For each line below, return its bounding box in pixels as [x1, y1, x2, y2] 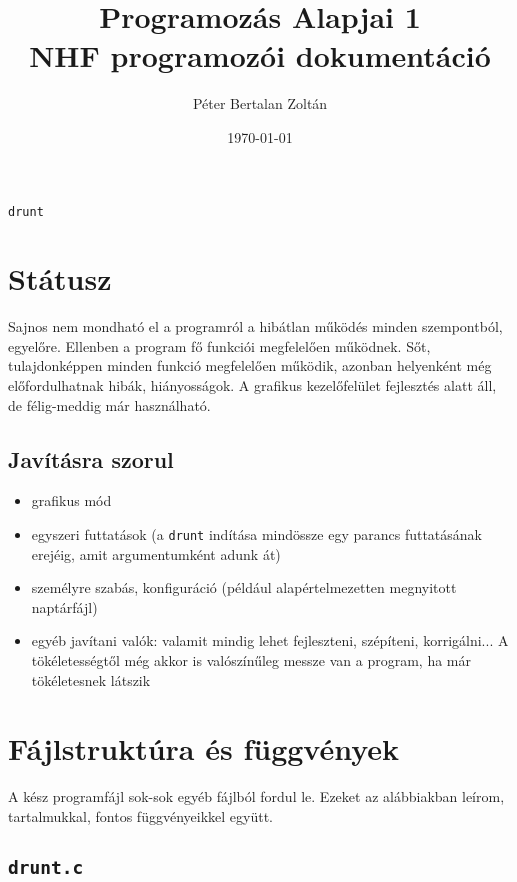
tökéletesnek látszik [31, 669, 151, 690]
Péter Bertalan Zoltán [192, 93, 328, 114]
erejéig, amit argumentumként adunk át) [31, 543, 281, 564]
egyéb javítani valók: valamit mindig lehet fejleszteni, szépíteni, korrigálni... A [31, 630, 509, 651]
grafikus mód [31, 490, 112, 511]
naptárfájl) [31, 596, 98, 617]
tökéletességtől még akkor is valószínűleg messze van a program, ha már [31, 650, 471, 671]
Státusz [8, 258, 112, 299]
